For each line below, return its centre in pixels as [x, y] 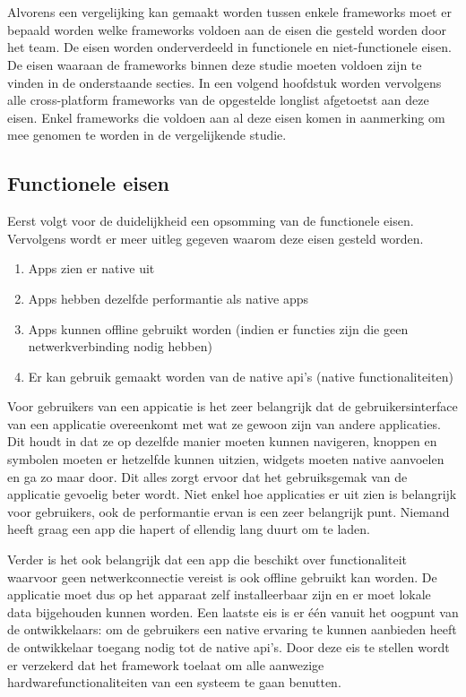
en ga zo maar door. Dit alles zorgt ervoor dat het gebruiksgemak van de [207, 476]
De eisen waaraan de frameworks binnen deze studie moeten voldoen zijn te [215, 64]
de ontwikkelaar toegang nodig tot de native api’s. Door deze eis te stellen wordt [229, 647]
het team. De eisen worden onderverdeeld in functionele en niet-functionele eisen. [229, 47]
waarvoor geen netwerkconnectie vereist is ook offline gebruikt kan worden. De [222, 577]
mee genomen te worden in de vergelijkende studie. [147, 135]
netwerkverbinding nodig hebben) [120, 346]
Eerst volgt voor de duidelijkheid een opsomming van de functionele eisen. [211, 221]
